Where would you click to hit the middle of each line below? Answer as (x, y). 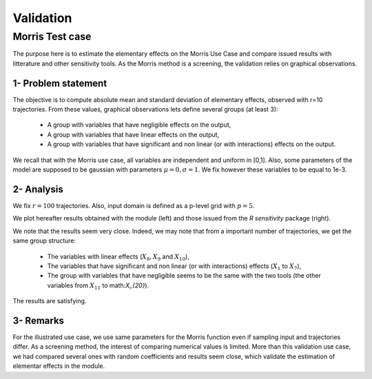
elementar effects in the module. (59, 366)
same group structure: (44, 240)
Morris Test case (52, 37)
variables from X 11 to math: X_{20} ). (98, 286)
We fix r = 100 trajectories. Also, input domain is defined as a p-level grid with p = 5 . (134, 205)
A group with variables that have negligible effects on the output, (139, 125)
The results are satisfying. (50, 301)
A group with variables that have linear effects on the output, (133, 134)
